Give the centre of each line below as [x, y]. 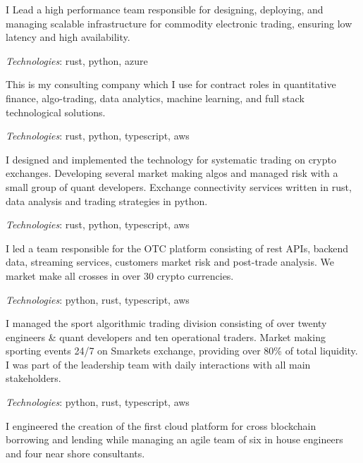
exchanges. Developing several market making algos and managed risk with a [172, 173]
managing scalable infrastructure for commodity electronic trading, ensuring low [179, 23]
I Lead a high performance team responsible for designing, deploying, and [165, 9]
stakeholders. [33, 378]
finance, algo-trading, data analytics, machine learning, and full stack [155, 98]
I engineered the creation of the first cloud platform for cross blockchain [161, 425]
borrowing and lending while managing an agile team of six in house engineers [174, 439]
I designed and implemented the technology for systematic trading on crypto [171, 159]
